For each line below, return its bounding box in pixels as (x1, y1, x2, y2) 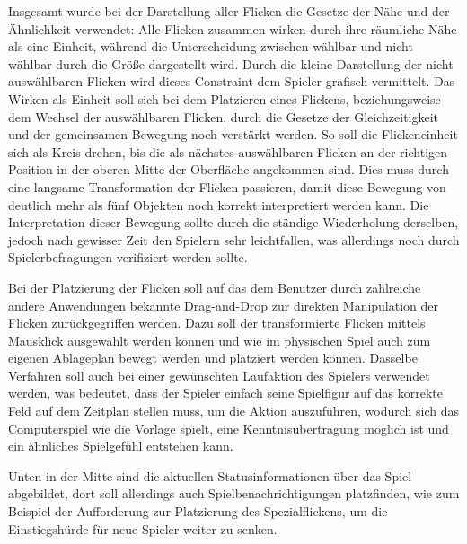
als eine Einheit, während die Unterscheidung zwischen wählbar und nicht (8, 37, 413, 56)
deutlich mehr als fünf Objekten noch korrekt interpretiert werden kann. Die (8, 195, 429, 214)
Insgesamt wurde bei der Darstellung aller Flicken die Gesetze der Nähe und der (8, 2, 450, 20)
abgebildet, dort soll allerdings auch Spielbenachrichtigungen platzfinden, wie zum (8, 484, 460, 503)
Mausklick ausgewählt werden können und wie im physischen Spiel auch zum (8, 330, 431, 349)
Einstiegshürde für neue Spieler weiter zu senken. (8, 519, 278, 538)
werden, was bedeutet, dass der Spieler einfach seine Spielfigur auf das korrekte (8, 383, 444, 402)
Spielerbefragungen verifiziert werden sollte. (8, 248, 248, 267)
